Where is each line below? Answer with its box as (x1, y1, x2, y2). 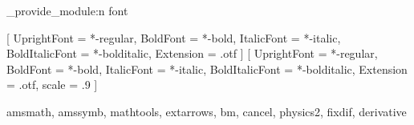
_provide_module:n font (6, 2, 128, 18)
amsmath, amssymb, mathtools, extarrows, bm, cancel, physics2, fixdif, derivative (6, 103, 407, 119)
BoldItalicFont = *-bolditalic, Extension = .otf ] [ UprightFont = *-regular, (6, 45, 378, 62)
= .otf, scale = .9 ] (6, 76, 98, 93)
